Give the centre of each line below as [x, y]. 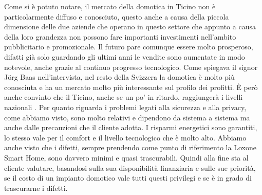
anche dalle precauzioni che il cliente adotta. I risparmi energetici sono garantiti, [131, 127]
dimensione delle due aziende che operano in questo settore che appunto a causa [130, 26]
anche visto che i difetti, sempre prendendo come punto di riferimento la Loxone [130, 147]
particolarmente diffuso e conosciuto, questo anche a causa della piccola [117, 16]
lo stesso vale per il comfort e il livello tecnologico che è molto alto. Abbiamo [125, 137]
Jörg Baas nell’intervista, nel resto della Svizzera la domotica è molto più [119, 77]
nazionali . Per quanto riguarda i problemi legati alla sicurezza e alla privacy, [125, 107]
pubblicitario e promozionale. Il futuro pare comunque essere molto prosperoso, [129, 47]
